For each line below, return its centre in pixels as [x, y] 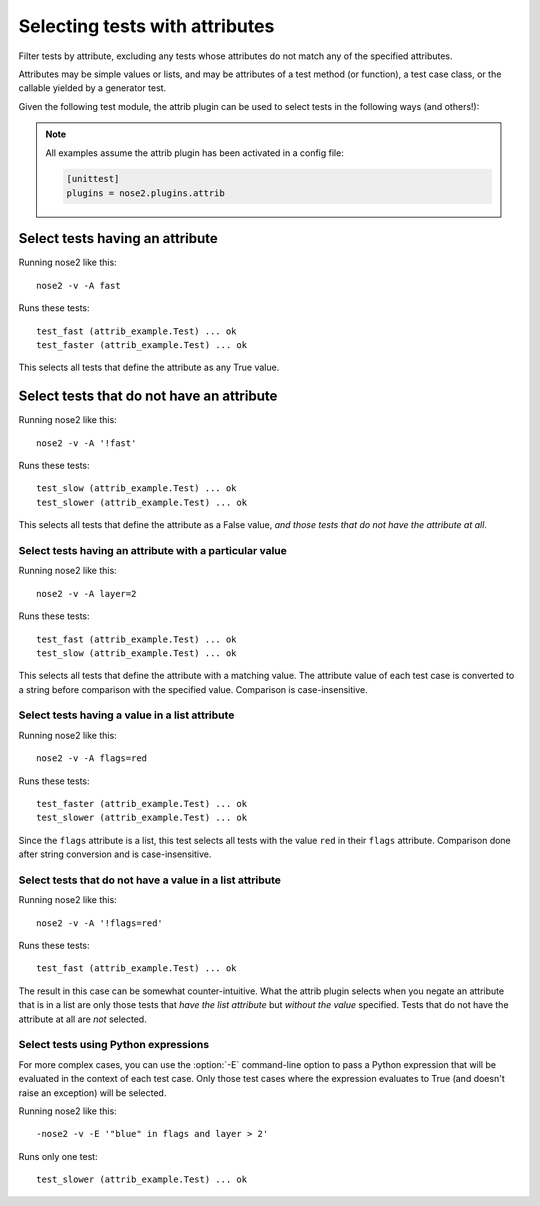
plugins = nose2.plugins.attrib [145, 193]
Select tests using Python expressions [114, 1045]
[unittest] [93, 179]
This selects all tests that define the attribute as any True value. [149, 367]
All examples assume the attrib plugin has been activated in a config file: [194, 152]
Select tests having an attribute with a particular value [152, 550]
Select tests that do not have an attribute [148, 396]
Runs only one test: [58, 1156]
